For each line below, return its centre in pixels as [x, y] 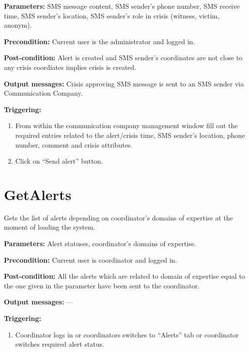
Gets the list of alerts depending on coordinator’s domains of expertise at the [118, 217]
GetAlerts [38, 194]
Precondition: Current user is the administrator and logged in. [100, 41]
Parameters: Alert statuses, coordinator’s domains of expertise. [100, 243]
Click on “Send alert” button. [59, 161]
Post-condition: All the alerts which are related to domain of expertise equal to [124, 276]
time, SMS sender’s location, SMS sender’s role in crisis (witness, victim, [112, 15]
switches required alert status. [60, 344]
